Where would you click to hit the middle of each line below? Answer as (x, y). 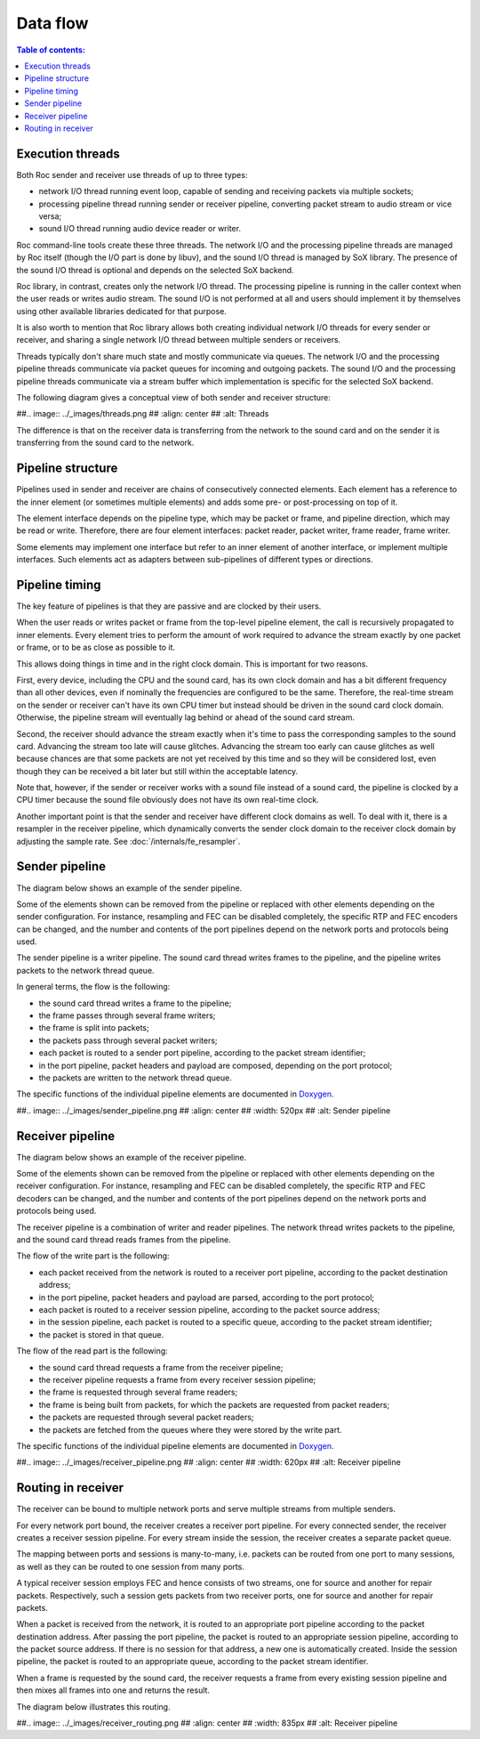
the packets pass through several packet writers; (128, 1040)
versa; (50, 216)
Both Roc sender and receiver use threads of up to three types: (132, 174)
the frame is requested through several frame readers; (138, 1392)
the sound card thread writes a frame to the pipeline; (135, 1003)
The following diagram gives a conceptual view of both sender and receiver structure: (173, 398)
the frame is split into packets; (94, 1028)
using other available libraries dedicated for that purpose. (121, 311)
